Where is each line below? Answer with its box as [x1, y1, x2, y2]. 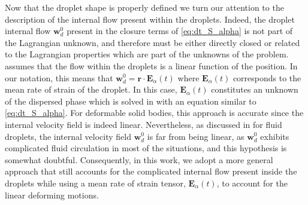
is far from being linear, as [147, 130, 244, 142]
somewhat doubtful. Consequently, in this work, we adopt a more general [5, 153, 273, 166]
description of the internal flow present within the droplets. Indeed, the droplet [5, 13, 295, 25]
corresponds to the [232, 71, 301, 84]
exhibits [260, 130, 289, 142]
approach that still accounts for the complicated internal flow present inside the [5, 165, 297, 178]
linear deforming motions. [5, 188, 99, 201]
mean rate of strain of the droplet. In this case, [5, 83, 177, 96]
